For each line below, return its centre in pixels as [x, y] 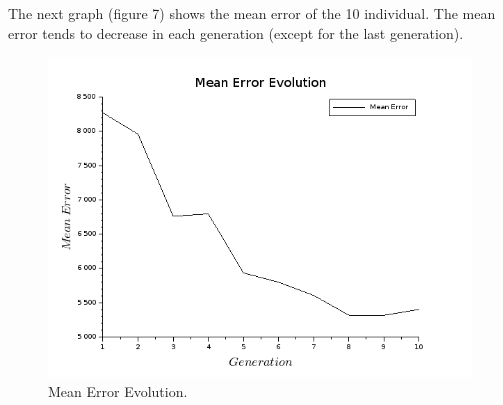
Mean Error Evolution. [118, 390]
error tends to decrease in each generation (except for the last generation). [236, 32]
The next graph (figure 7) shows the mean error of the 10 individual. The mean [252, 13]
